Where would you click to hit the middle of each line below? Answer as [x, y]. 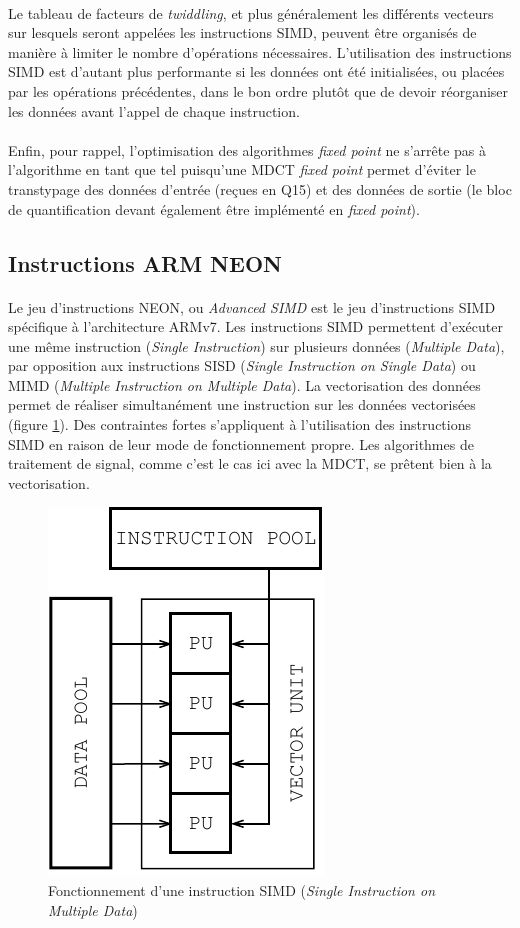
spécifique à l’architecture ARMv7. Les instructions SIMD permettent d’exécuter [255, 326]
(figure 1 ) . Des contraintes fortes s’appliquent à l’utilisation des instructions [240, 424]
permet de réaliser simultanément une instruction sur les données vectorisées [242, 404]
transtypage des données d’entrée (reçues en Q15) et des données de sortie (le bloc [260, 188]
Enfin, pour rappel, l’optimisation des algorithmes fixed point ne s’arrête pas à [247, 149]
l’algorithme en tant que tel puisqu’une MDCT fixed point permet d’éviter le [242, 169]
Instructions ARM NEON [145, 262]
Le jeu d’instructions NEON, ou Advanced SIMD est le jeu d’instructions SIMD [252, 306]
